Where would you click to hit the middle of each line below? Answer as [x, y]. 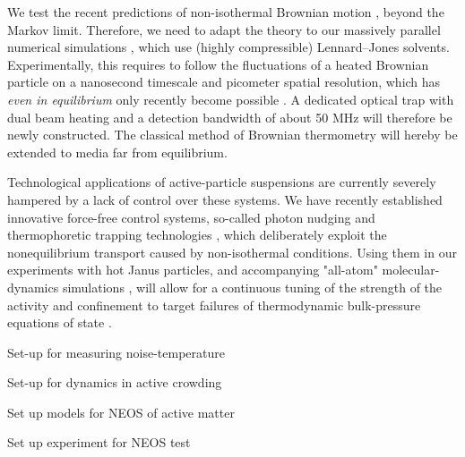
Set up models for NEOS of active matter [121, 412]
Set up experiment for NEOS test [99, 442]
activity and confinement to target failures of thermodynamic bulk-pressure [214, 305]
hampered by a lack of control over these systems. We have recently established [225, 199]
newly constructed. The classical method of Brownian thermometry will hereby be [232, 135]
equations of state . [60, 322]
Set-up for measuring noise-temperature [116, 352]
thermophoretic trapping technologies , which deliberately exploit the [197, 235]
